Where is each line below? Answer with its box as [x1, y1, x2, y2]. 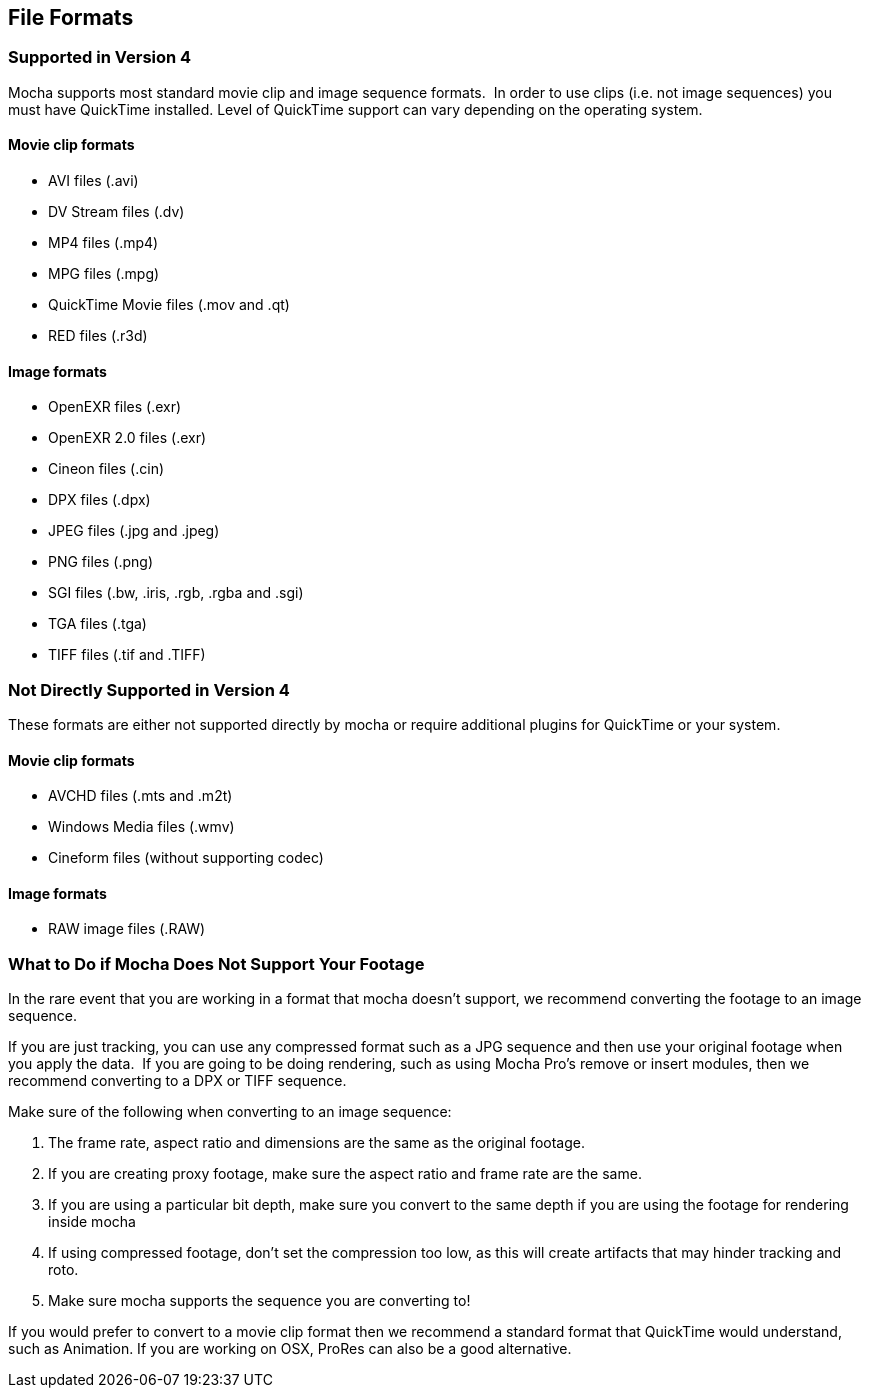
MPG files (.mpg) [48, 265, 160, 283]
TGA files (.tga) [48, 615, 147, 633]
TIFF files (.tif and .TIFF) [48, 646, 206, 664]
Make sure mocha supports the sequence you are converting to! [48, 1292, 471, 1310]
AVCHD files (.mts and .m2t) [48, 787, 233, 805]
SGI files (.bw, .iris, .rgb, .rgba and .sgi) [48, 584, 304, 602]
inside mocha [48, 1213, 136, 1231]
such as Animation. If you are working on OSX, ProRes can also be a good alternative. [8, 1340, 572, 1358]
